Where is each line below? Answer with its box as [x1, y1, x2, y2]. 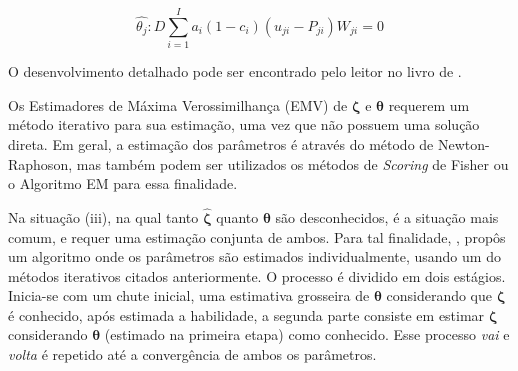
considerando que [386, 285, 493, 306]
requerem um [388, 94, 470, 115]
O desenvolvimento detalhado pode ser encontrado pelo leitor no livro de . [8, 61, 462, 82]
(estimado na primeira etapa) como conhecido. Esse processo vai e [104, 324, 510, 345]
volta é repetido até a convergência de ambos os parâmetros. [8, 344, 377, 365]
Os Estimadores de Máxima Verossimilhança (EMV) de [8, 94, 348, 115]
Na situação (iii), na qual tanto [8, 206, 199, 227]
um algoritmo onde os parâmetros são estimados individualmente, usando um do [8, 246, 501, 267]
